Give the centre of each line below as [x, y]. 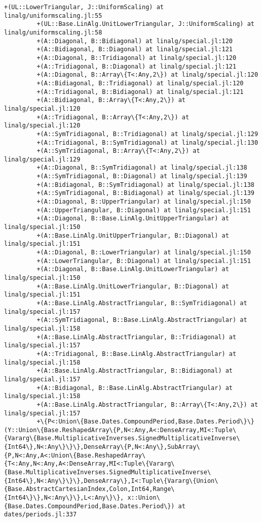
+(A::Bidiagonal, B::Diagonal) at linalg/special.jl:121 [135, 50]
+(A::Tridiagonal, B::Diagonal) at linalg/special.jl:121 [137, 66]
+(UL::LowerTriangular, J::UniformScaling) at [84, 7]
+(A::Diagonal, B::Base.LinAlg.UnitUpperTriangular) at [133, 219]
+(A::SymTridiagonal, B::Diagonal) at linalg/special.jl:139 [142, 176]
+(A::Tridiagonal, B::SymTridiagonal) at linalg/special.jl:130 [147, 142]
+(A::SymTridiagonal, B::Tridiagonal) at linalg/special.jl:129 [147, 134]
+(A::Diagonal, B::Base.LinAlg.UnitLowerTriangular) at [133, 269]
